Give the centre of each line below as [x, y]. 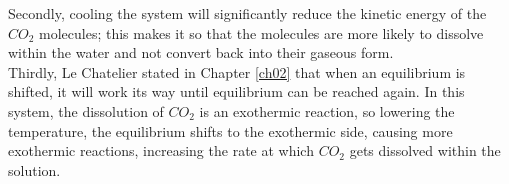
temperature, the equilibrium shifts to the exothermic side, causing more [230, 130]
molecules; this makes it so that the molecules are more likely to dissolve [261, 32]
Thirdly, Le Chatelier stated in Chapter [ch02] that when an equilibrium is [237, 71]
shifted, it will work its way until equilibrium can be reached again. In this [236, 91]
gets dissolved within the [425, 150]
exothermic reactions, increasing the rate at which [161, 150]
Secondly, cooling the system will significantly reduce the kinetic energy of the [247, 13]
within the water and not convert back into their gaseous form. [201, 52]
